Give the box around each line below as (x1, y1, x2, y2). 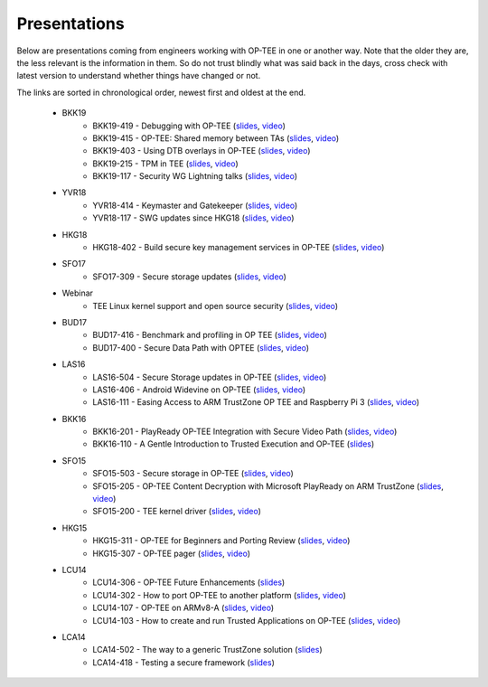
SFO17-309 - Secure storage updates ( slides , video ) (92, 271, 286, 282)
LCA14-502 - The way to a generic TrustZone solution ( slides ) (92, 645, 323, 655)
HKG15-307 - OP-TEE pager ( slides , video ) (92, 548, 250, 559)
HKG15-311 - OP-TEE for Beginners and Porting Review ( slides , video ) (92, 535, 351, 546)
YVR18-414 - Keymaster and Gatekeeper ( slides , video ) (92, 200, 298, 211)
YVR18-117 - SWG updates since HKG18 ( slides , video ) (92, 212, 295, 223)
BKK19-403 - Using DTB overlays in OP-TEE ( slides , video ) (92, 146, 311, 156)
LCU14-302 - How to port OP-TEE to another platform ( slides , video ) (92, 589, 347, 600)
